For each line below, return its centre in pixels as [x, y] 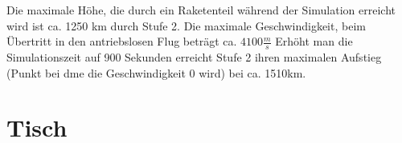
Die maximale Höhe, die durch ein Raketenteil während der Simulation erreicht [201, 10]
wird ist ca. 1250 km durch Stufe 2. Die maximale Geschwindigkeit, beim [186, 25]
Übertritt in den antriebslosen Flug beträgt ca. [122, 41]
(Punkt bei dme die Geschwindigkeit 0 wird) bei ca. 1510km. [156, 72]
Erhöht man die [314, 41]
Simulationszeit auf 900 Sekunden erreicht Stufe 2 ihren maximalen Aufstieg [194, 57]
